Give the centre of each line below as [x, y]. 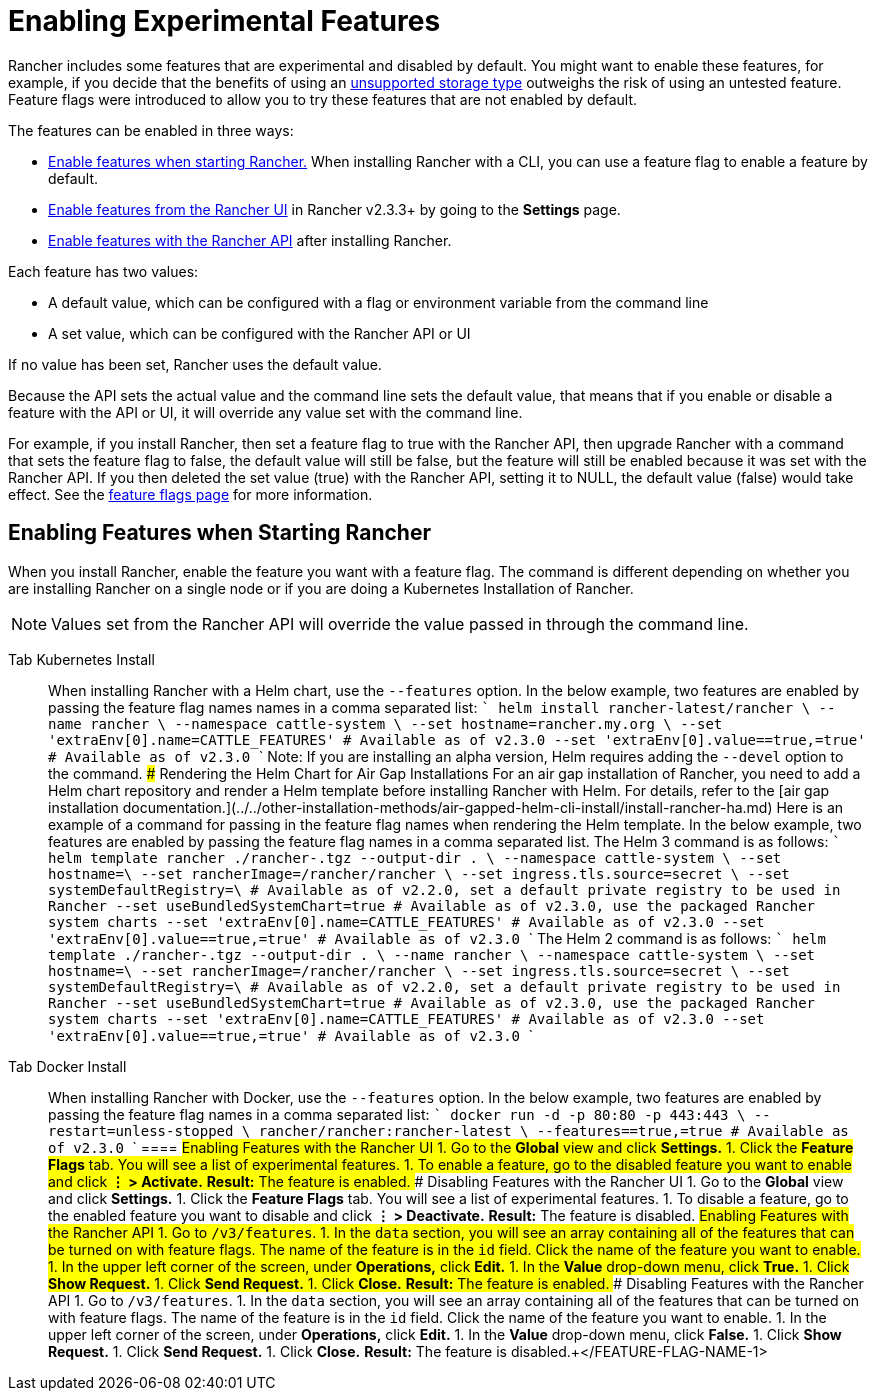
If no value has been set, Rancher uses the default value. [195, 364]
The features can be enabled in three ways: [151, 130]
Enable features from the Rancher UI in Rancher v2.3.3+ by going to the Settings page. [334, 209]
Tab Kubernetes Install [81, 659]
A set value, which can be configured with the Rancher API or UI [259, 333]
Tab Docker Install [67, 1066]
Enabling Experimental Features [224, 21]
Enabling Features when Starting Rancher [219, 533]
